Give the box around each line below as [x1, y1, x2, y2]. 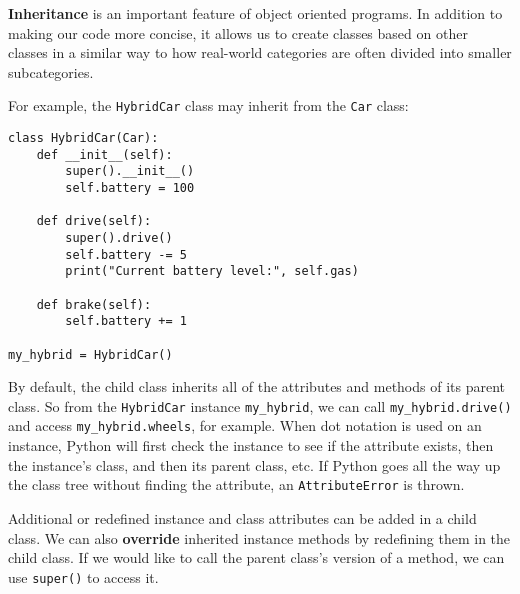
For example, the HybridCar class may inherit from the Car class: [8, 95, 409, 116]
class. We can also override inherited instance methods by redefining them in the [8, 527, 511, 548]
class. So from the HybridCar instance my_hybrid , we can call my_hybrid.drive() [8, 395, 512, 416]
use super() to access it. [8, 566, 159, 587]
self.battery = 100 [65, 181, 195, 195]
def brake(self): [36, 297, 152, 312]
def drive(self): [36, 214, 152, 229]
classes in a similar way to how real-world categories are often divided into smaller [8, 42, 512, 63]
